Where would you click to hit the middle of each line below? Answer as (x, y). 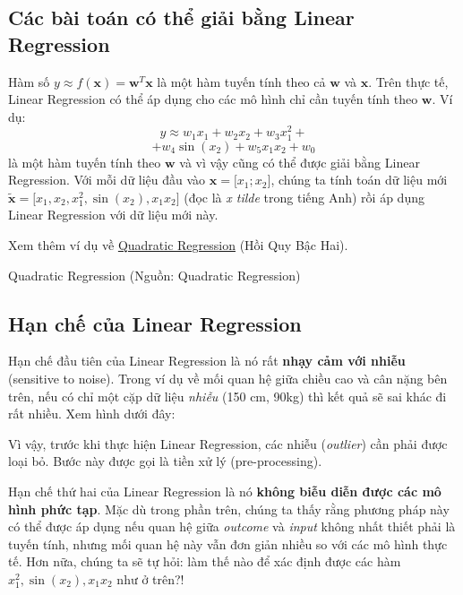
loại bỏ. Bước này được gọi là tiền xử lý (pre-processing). (165, 461)
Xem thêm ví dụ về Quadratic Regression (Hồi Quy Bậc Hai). (178, 244)
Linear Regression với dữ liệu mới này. (113, 215)
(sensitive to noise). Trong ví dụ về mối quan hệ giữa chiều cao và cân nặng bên (228, 378)
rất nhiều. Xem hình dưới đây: (92, 414)
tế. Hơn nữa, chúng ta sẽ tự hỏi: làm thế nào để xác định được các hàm (205, 561)
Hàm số (29, 81)
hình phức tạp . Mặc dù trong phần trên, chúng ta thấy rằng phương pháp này (229, 509)
